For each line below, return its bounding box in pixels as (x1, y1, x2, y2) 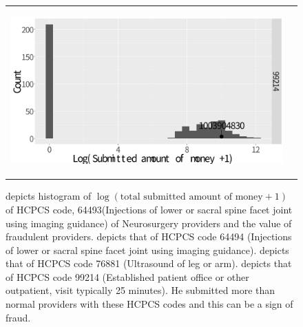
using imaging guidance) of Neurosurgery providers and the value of (6, 215, 292, 230)
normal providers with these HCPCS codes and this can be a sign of (6, 297, 293, 311)
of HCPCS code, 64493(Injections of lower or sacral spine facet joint (6, 202, 293, 216)
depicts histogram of (6, 189, 92, 203)
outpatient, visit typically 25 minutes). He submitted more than (6, 283, 275, 297)
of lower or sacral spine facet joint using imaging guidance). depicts (6, 242, 289, 257)
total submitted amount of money (120, 192, 263, 202)
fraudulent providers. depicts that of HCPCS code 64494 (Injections (6, 229, 292, 244)
